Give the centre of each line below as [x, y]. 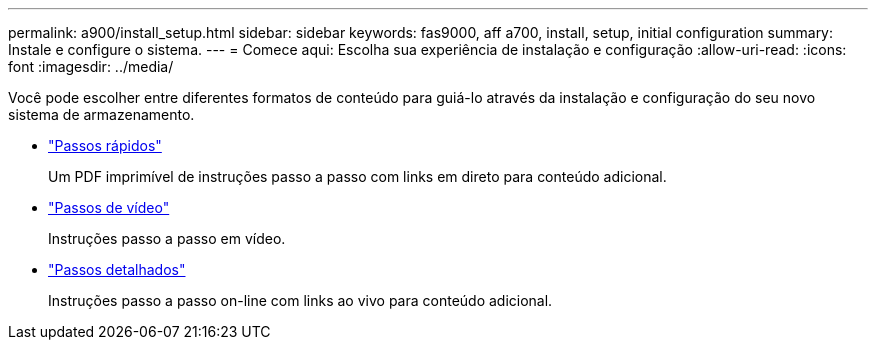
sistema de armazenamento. [101, 114]
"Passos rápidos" [105, 145]
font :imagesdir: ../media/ [91, 66]
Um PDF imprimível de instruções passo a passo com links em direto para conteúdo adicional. [357, 176]
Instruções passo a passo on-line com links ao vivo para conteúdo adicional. [300, 300]
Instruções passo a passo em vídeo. [167, 238]
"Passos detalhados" [117, 269]
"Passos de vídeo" [109, 207]
